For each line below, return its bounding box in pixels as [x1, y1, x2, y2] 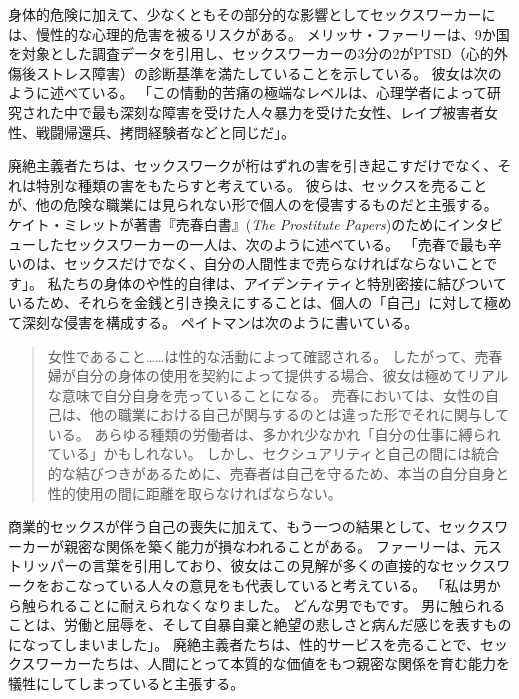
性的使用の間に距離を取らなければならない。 [47, 482, 342, 503]
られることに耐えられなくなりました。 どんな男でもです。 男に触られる [35, 594, 506, 615]
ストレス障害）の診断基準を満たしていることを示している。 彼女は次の [35, 62, 502, 83]
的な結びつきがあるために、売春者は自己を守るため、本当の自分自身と [47, 463, 510, 484]
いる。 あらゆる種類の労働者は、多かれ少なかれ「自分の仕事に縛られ [47, 423, 501, 444]
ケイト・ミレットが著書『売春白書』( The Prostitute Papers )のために [8, 213, 448, 234]
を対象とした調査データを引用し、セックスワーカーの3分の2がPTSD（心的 [8, 43, 494, 64]
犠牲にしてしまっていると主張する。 [8, 673, 245, 693]
